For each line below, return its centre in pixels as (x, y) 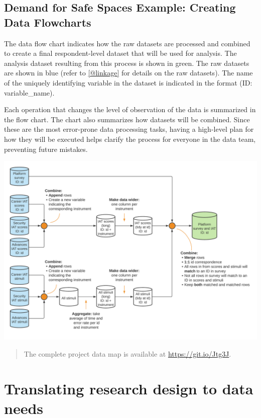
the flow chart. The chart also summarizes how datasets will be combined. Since (127, 119)
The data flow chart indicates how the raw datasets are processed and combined (127, 43)
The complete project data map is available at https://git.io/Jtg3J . (127, 354)
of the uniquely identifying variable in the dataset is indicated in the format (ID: (128, 82)
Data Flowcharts (48, 22)
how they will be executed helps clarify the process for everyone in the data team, (130, 139)
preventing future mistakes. (46, 149)
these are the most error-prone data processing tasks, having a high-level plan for (129, 129)
